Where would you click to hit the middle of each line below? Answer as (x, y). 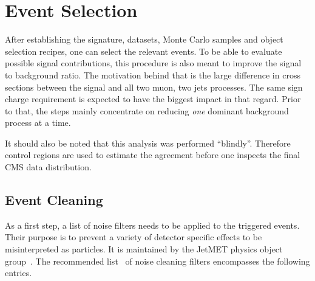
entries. (19, 273)
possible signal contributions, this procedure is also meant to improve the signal (153, 63)
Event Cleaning (54, 200)
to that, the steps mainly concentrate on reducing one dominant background (147, 110)
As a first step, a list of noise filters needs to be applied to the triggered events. (152, 225)
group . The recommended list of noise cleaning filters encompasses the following (157, 261)
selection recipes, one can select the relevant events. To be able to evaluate (144, 51)
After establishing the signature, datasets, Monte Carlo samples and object (144, 39)
